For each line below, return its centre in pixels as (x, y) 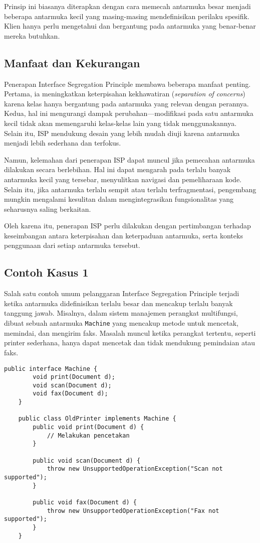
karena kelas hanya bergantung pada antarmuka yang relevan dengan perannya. (126, 103)
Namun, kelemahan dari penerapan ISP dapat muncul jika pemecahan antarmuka (129, 159)
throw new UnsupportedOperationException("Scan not (135, 469)
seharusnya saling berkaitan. (48, 209)
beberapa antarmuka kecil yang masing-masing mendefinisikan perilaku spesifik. (127, 16)
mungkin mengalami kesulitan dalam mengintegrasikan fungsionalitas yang (119, 199)
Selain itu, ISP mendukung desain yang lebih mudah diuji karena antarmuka (122, 133)
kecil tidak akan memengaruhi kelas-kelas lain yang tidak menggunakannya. (120, 123)
